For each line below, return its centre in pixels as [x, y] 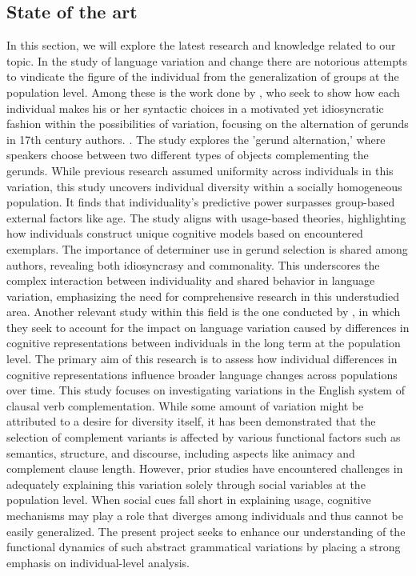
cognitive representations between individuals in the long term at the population [204, 343]
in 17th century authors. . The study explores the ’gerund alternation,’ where [196, 139]
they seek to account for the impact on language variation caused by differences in [208, 327]
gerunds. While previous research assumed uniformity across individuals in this [200, 170]
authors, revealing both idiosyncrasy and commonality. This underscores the [193, 264]
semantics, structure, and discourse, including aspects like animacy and [181, 452]
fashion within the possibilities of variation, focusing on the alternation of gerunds [208, 124]
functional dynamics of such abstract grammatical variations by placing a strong [204, 547]
